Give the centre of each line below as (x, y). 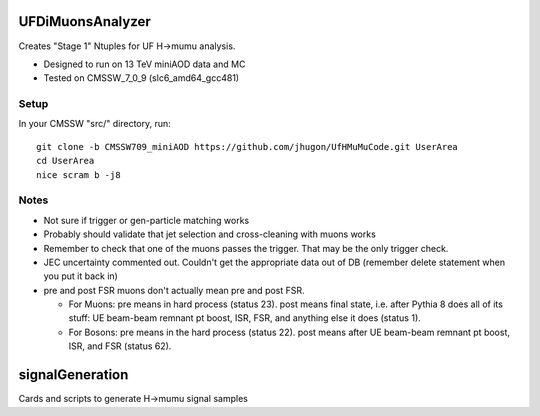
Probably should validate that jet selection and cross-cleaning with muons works (210, 234)
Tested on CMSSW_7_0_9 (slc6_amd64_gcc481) (141, 78)
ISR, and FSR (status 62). (120, 346)
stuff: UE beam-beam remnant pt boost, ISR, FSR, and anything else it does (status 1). (245, 318)
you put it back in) (81, 276)
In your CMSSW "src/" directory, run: (95, 124)
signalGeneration (73, 375)
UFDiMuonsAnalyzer (85, 21)
